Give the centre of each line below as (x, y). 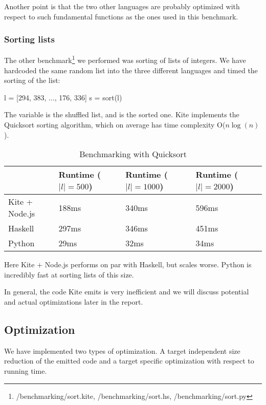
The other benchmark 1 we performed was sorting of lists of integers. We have (125, 59)
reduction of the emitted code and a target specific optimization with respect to (129, 361)
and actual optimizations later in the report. (74, 302)
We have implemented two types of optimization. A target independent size (122, 350)
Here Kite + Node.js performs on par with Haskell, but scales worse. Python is (128, 264)
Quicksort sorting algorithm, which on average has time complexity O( (115, 125)
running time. (26, 370)
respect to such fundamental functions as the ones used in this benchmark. (121, 16)
